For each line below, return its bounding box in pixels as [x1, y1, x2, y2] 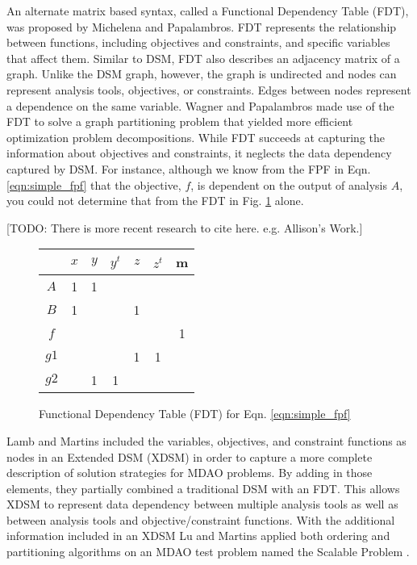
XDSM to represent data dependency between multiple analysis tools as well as [6, 496, 398, 513]
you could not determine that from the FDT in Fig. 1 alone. [6, 192, 304, 209]
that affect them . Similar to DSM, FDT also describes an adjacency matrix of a [6, 49, 400, 66]
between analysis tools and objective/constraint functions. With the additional [6, 511, 395, 528]
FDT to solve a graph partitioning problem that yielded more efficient [6, 113, 353, 130]
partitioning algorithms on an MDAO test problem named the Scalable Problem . [6, 543, 410, 560]
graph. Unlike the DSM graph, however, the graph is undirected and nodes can [6, 65, 397, 82]
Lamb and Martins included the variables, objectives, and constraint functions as [6, 432, 407, 449]
